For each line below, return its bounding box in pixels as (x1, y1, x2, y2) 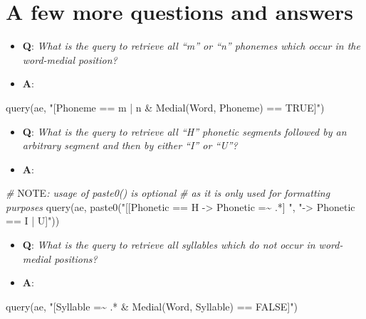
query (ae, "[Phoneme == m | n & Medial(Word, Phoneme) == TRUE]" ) (6, 99, 325, 114)
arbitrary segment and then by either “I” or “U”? (22, 138, 238, 153)
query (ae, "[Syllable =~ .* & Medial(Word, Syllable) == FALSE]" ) (6, 298, 298, 313)
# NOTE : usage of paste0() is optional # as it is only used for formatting (6, 185, 330, 200)
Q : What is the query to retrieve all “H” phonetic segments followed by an (22, 124, 347, 139)
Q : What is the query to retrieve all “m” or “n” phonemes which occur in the (22, 38, 360, 53)
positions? (54, 251, 98, 266)
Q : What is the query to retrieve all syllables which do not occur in (22, 237, 315, 252)
